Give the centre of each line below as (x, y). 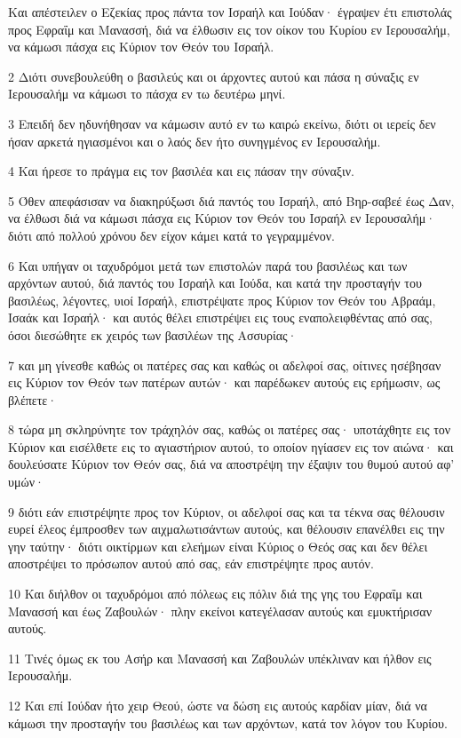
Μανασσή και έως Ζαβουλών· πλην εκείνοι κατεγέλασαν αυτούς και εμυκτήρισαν (220, 611)
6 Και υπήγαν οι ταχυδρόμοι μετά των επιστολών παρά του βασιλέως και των (208, 265)
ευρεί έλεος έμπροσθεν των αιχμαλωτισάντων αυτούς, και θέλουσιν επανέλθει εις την (227, 529)
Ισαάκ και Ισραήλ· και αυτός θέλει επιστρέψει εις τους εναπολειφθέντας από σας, (220, 317)
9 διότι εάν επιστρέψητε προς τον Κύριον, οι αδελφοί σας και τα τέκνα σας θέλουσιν (227, 511)
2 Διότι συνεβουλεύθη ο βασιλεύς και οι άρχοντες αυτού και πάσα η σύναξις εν (214, 76)
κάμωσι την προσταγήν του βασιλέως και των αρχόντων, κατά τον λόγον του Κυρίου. (228, 722)
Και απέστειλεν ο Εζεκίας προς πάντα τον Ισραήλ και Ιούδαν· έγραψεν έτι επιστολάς (230, 12)
